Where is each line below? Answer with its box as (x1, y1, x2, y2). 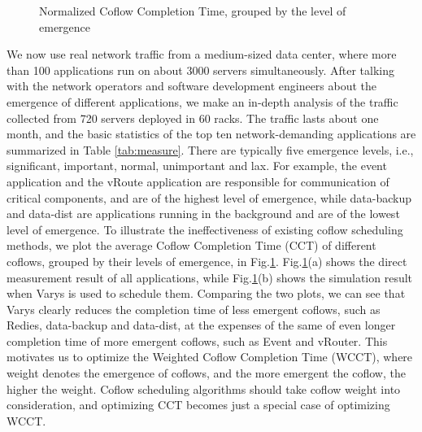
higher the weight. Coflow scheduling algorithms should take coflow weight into (7, 380, 401, 397)
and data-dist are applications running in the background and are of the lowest (7, 205, 400, 222)
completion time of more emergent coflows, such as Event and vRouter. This (7, 332, 388, 349)
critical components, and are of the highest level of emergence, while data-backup (7, 189, 412, 206)
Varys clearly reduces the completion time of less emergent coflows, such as (7, 300, 381, 317)
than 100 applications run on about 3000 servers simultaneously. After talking (7, 61, 394, 78)
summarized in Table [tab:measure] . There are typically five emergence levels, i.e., (7, 141, 414, 158)
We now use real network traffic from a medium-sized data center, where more (7, 46, 397, 63)
